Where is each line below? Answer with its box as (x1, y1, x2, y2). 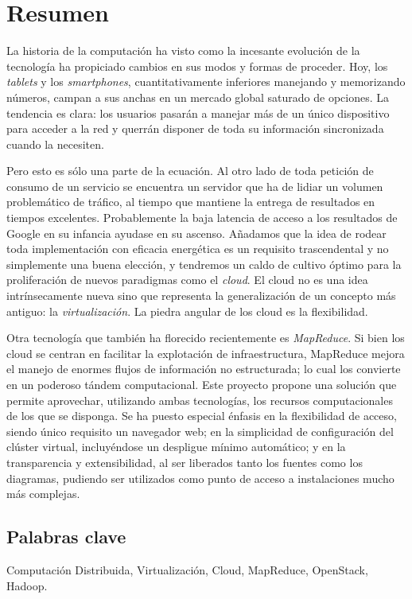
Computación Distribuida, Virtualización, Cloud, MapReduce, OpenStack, (6, 561, 368, 578)
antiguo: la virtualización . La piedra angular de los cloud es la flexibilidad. (6, 302, 368, 319)
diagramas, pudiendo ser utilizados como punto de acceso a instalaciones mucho (6, 469, 395, 486)
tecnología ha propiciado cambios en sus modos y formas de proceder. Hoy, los (6, 57, 388, 74)
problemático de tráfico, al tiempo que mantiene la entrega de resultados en (6, 193, 375, 210)
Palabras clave (6, 524, 126, 549)
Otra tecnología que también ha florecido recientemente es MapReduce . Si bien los (6, 329, 405, 346)
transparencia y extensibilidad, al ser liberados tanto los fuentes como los (6, 453, 363, 470)
